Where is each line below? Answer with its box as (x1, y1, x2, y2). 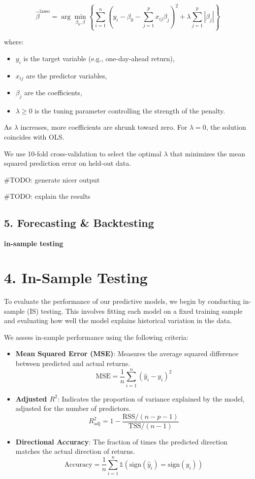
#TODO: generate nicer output (4, 174, 100, 184)
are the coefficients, (24, 87, 82, 98)
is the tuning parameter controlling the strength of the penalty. (34, 105, 225, 115)
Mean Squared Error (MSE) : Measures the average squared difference (15, 348, 239, 359)
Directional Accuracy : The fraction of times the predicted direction (15, 436, 227, 446)
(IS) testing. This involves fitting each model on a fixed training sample (27, 305, 243, 316)
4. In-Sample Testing (4, 267, 148, 287)
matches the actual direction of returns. (15, 446, 135, 456)
